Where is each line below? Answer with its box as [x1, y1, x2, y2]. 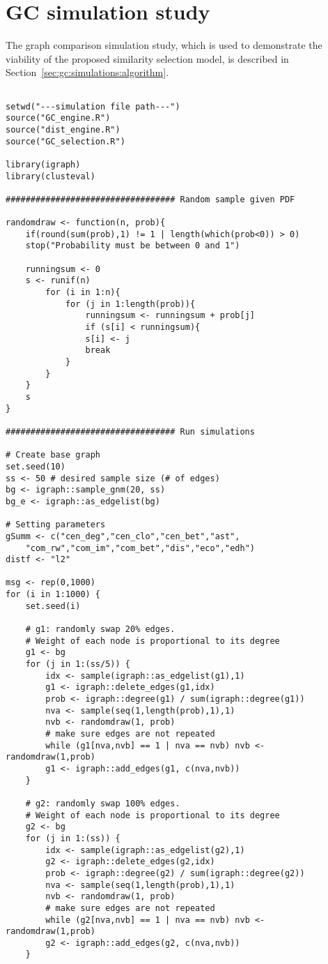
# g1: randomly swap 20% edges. [25, 624, 175, 635]
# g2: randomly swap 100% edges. [25, 798, 180, 808]
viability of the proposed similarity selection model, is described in [6, 51, 289, 66]
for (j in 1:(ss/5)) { [25, 659, 130, 670]
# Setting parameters [6, 520, 106, 530]
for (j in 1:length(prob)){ [65, 299, 196, 309]
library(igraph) [6, 159, 81, 170]
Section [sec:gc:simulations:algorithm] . [6, 65, 169, 80]
